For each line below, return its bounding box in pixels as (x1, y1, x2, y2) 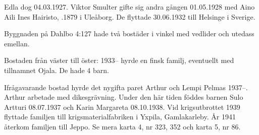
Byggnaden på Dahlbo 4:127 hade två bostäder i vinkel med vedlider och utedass (4, 28, 254, 39)
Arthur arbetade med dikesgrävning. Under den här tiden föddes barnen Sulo (4, 92, 243, 102)
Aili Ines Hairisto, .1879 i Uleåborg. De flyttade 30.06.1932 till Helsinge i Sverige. (4, 11, 255, 22)
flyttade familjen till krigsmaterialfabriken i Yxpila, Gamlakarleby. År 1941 (4, 111, 236, 122)
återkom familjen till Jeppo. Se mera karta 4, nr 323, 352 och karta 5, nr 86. (4, 121, 241, 131)
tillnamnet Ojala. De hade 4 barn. (4, 64, 109, 75)
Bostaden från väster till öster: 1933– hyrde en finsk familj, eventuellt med (4, 55, 234, 65)
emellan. (4, 38, 30, 48)
